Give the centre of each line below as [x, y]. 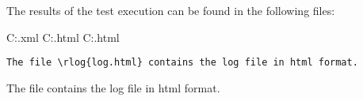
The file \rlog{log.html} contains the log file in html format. [182, 63]
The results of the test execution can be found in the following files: [171, 10]
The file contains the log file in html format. [113, 87]
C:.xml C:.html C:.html [63, 37]
